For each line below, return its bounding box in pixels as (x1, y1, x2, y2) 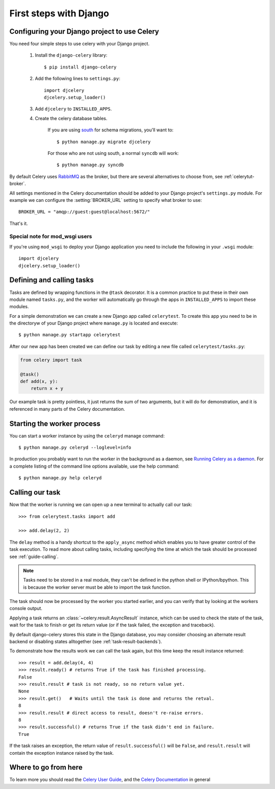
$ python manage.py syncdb (57, 162, 124, 168)
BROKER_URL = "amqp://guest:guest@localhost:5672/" (18, 209, 150, 215)
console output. (9, 606, 43, 612)
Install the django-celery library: (35, 52, 108, 58)
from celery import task (20, 357, 82, 363)
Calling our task (9, 488, 61, 497)
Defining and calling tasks (9, 276, 94, 285)
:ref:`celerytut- (224, 173, 255, 179)
